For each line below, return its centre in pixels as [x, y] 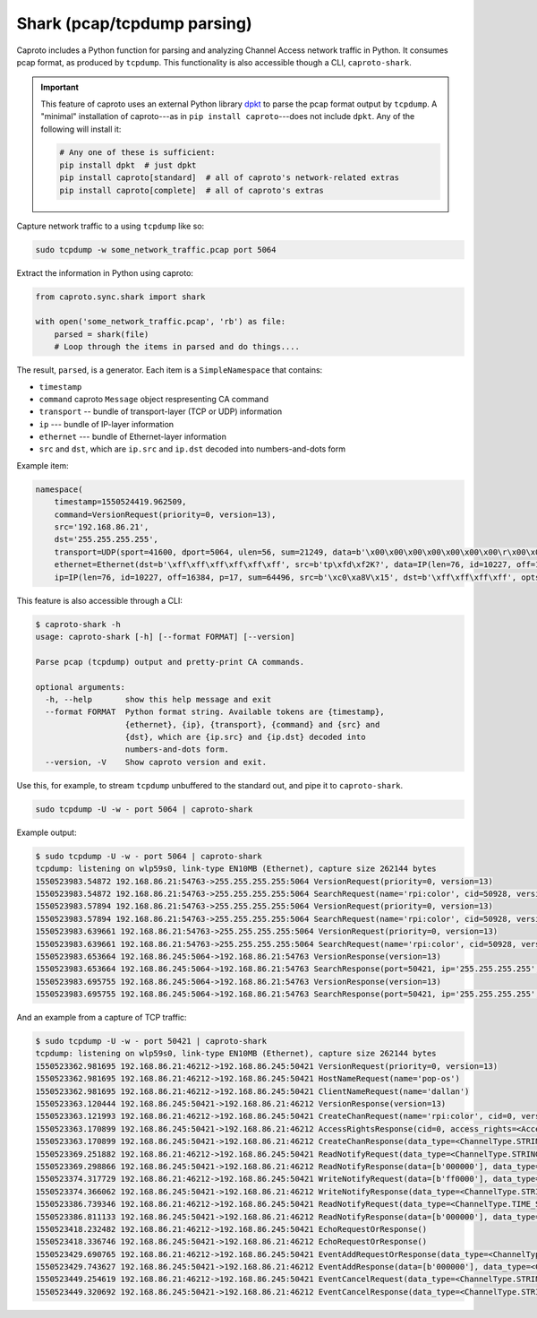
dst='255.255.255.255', [106, 539]
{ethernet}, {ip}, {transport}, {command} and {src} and [252, 724]
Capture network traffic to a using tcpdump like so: [111, 226]
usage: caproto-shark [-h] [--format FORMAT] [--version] [165, 637]
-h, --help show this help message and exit [158, 699]
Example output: [47, 832]
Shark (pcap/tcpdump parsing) [134, 23]
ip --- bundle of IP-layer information [107, 424]
